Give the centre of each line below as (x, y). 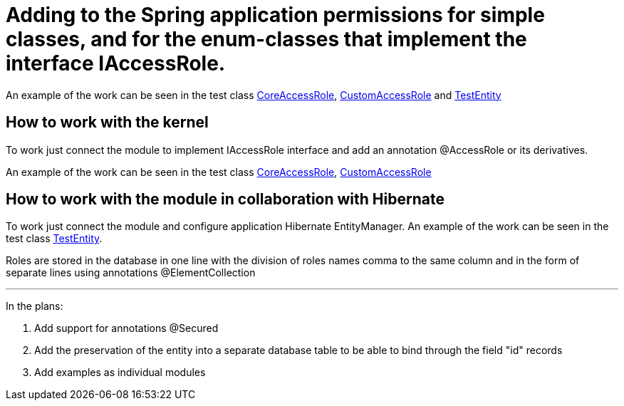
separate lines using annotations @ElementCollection (131, 273)
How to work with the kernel (107, 123)
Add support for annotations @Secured (126, 328)
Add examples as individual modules (120, 373)
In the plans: (35, 306)
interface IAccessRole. (116, 63)
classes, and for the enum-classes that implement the (266, 39)
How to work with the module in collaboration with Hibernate (225, 199)
